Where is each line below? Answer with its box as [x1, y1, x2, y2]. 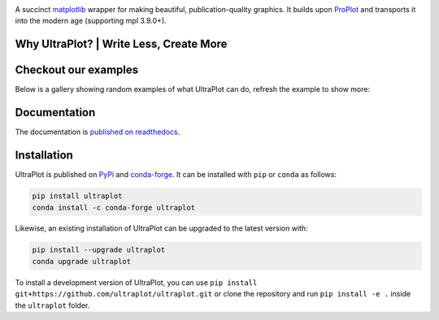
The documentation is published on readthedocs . [15, 127, 180, 137]
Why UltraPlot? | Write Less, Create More [15, 37, 228, 51]
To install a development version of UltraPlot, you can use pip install [15, 277, 258, 288]
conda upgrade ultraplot [32, 257, 132, 266]
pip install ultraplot [32, 192, 123, 201]
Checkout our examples [15, 63, 139, 77]
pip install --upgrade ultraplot [32, 245, 166, 255]
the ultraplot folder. [15, 301, 90, 310]
